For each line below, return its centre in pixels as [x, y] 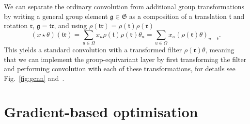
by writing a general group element [56, 16]
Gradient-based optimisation [101, 111]
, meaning [220, 50]
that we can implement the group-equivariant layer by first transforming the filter [125, 59]
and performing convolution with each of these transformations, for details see [120, 69]
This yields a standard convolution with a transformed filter [93, 50]
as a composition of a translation [178, 16]
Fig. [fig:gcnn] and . [34, 78]
